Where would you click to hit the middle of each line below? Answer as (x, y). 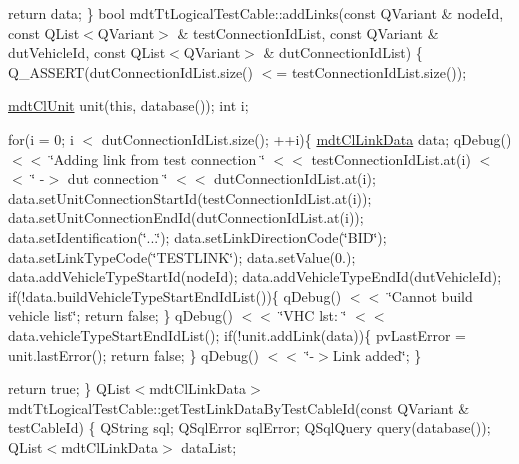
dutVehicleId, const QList (87, 52)
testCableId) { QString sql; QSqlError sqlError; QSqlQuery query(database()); (249, 427)
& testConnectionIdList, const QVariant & (308, 32)
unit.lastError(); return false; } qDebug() (133, 354)
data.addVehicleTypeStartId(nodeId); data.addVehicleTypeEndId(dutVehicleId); (255, 276)
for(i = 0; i (41, 138)
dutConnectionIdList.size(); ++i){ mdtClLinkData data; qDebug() (306, 138)
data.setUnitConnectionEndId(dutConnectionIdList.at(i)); (186, 217)
